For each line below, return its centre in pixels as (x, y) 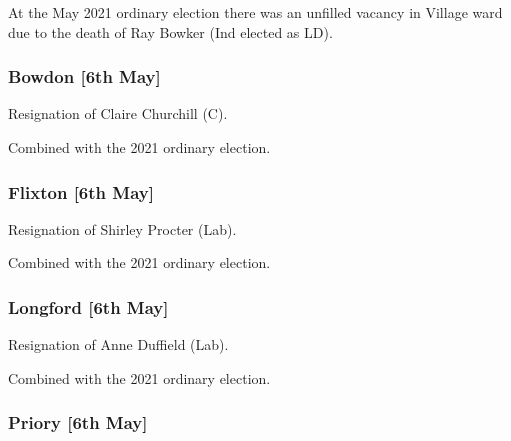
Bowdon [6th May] (84, 76)
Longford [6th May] (88, 306)
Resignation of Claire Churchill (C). (118, 113)
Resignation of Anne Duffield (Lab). (118, 344)
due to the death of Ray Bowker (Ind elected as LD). (170, 31)
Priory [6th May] (78, 422)
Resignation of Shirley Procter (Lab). (122, 228)
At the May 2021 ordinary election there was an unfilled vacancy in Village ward (255, 12)
